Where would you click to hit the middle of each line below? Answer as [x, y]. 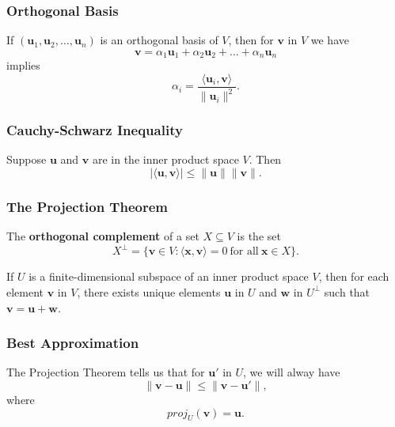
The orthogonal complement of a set [103, 236]
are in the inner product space [165, 159]
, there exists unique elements [149, 291]
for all [244, 252]
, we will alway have [292, 372]
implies [23, 65]
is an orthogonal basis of [159, 40]
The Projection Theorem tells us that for [106, 372]
